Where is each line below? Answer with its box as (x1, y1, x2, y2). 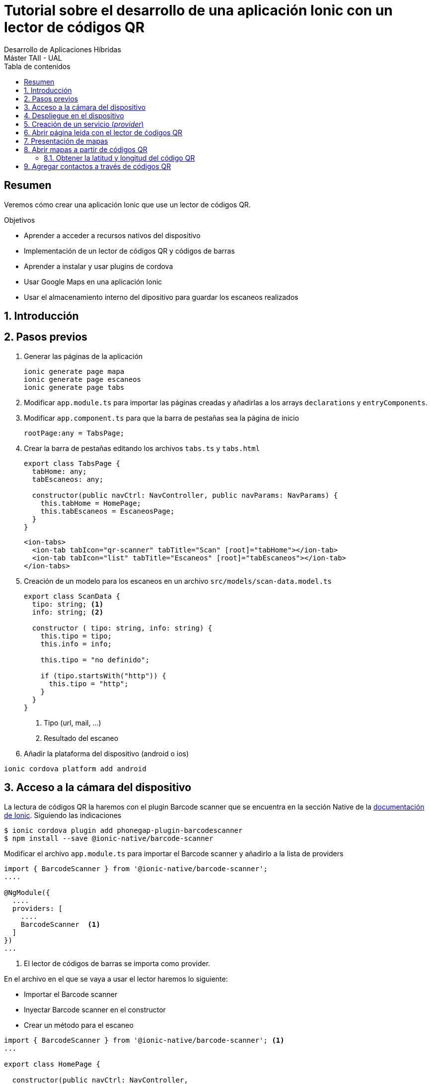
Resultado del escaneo (44, 733, 119, 742)
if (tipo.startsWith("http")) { (40, 671, 166, 680)
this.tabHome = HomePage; (40, 499, 142, 507)
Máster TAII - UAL (4, 53, 62, 62)
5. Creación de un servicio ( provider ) (24, 119, 144, 128)
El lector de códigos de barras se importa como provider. (24, 959, 211, 968)
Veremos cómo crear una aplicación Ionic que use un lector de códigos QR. (4, 200, 251, 209)
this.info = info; (40, 639, 112, 648)
